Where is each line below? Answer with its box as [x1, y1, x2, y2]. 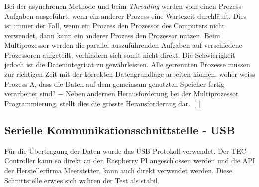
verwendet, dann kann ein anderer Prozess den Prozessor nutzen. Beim [4, 30, 220, 40]
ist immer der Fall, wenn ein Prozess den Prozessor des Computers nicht [4, 20, 225, 31]
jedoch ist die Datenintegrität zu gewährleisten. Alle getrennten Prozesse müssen [4, 59, 250, 69]
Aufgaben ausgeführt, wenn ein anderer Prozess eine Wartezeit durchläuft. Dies [4, 10, 246, 21]
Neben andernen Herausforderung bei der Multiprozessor [66, 88, 239, 99]
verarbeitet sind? [4, 88, 56, 99]
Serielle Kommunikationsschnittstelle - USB [4, 122, 235, 137]
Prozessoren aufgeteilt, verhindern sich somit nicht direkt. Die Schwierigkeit [4, 49, 235, 60]
